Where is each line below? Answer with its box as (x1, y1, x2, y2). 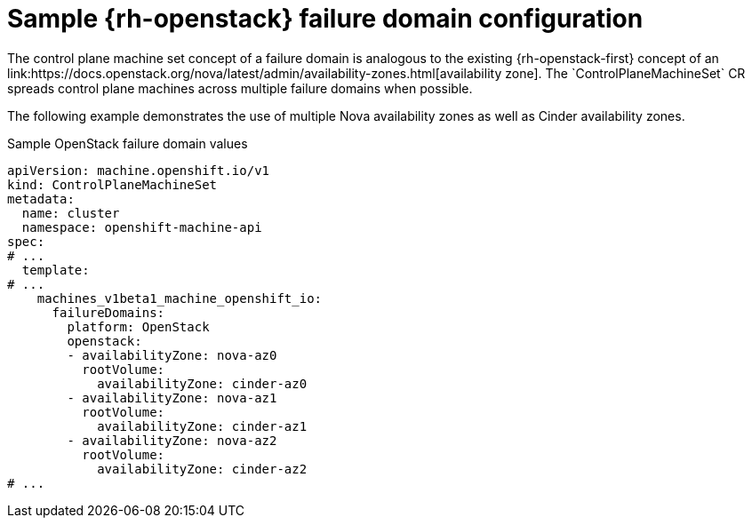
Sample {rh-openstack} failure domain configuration (7, 4, 644, 34)
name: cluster (21, 205, 120, 220)
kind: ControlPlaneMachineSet (7, 177, 218, 192)
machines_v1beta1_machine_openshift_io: (36, 290, 323, 306)
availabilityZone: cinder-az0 (97, 376, 308, 391)
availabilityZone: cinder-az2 (97, 461, 308, 476)
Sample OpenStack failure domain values (7, 135, 248, 151)
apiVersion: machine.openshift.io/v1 (7, 163, 270, 178)
